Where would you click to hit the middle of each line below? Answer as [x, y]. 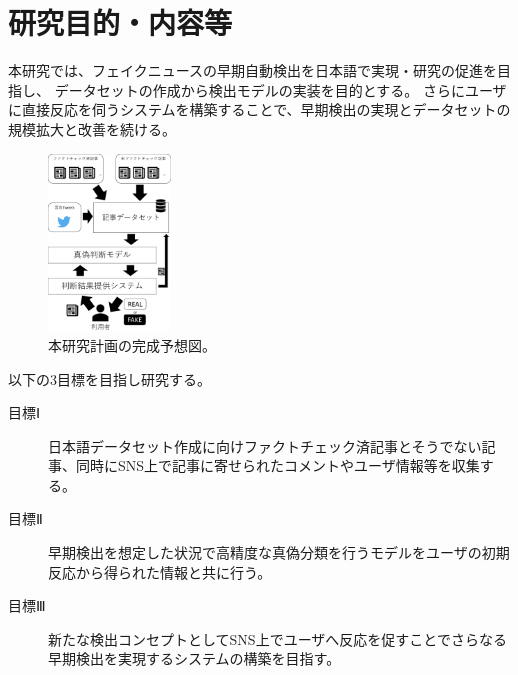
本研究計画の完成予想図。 [132, 344]
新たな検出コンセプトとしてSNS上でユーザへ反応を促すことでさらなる [277, 638]
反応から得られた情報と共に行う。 [160, 571]
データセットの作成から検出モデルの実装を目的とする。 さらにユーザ [280, 89]
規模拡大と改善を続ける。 [92, 128]
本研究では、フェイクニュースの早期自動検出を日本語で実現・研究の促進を [253, 70]
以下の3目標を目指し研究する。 [109, 378]
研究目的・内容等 [120, 22]
